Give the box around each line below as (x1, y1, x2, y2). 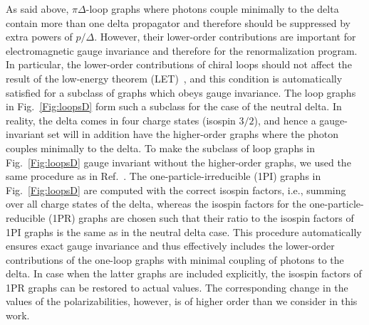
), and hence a (254, 112, 316, 127)
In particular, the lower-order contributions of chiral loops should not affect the (6, 57, 352, 72)
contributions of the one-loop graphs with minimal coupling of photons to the (6, 252, 344, 267)
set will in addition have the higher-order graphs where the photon (47, 127, 339, 142)
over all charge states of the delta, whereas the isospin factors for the (6, 196, 306, 211)
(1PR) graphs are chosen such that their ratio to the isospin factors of (48, 210, 354, 225)
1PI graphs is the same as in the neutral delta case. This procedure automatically (6, 224, 362, 239)
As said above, (6, 1, 69, 16)
